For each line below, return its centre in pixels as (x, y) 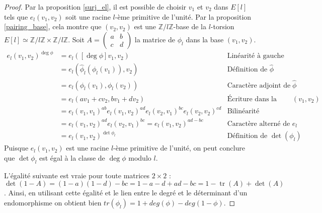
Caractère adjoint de (259, 85)
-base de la (190, 26)
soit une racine (88, 16)
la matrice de (155, 39)
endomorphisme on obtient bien (53, 202)
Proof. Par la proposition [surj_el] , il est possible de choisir (95, 7)
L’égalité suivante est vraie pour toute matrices (77, 175)
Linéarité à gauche (256, 56)
